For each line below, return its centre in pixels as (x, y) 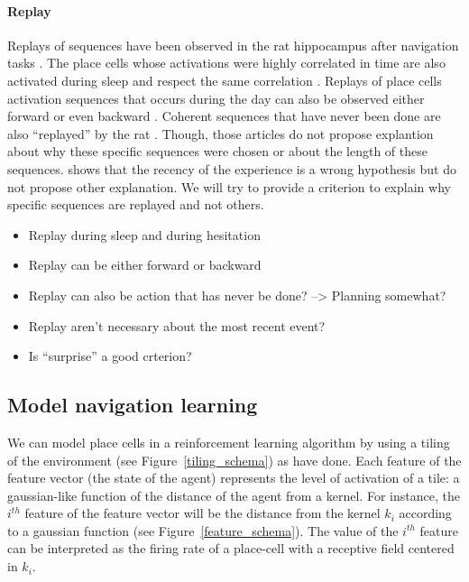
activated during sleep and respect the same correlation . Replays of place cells (225, 80)
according (425, 513)
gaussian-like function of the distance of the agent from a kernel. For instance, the (234, 495)
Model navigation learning (133, 405)
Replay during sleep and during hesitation (144, 234)
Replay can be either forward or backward (145, 265)
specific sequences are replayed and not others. (136, 204)
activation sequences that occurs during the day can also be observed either (216, 98)
